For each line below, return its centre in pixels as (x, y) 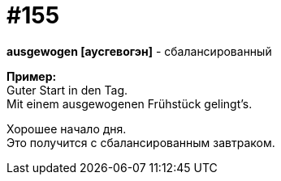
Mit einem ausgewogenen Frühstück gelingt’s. (130, 103)
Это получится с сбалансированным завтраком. (141, 142)
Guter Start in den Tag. (67, 90)
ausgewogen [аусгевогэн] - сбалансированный (139, 51)
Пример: (32, 76)
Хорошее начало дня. (67, 128)
